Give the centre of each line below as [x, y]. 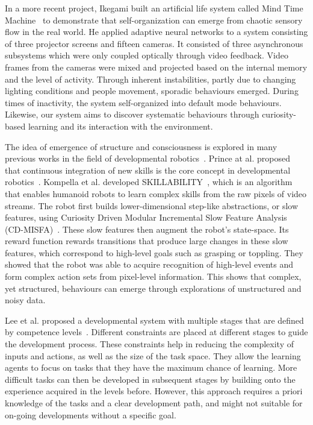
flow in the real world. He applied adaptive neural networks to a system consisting [156, 32]
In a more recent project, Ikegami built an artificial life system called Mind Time [154, 8]
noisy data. [25, 300]
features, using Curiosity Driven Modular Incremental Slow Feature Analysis [146, 217]
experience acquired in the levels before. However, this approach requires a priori [154, 391]
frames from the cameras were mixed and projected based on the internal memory [156, 67]
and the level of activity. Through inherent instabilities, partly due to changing [150, 79]
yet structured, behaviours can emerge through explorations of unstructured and [153, 288]
